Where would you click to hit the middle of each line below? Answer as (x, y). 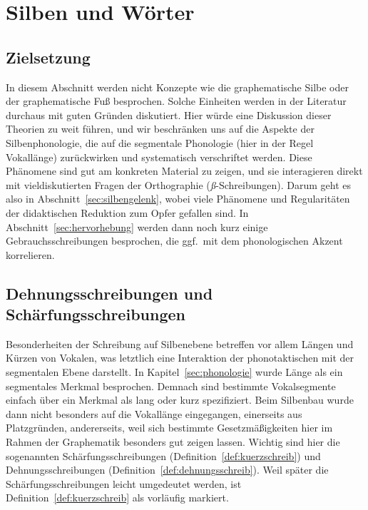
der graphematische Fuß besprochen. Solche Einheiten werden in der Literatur (176, 101)
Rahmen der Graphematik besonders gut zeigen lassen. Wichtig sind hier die (173, 442)
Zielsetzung (48, 57)
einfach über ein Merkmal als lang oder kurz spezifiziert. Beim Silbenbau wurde (180, 400)
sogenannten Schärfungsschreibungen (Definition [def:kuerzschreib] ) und (163, 455)
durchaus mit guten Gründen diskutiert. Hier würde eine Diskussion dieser (169, 114)
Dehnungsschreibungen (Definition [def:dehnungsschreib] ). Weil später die (167, 470)
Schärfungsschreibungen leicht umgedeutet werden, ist (124, 483)
